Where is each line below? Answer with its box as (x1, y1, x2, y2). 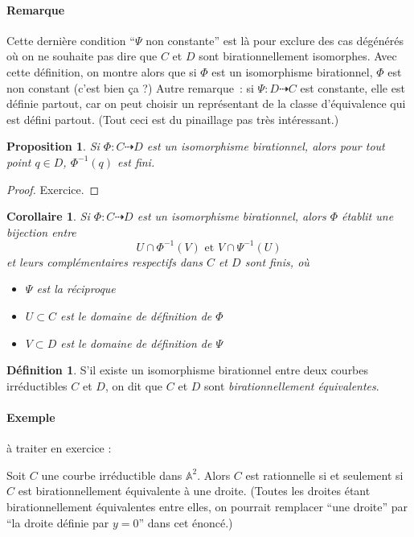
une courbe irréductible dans (41, 466, 182, 483)
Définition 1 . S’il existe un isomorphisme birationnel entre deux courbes (6, 361, 369, 378)
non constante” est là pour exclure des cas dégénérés (146, 31, 404, 48)
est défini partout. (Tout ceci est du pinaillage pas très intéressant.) (6, 110, 339, 127)
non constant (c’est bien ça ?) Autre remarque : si (6, 79, 254, 96)
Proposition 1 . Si (6, 138, 100, 155)
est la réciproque (36, 280, 116, 297)
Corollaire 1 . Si (6, 208, 90, 225)
